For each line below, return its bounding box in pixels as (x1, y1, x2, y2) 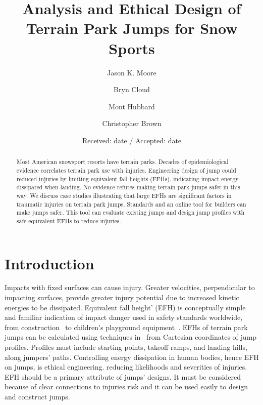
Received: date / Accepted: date (82, 135, 182, 145)
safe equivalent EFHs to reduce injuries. (16, 216, 121, 225)
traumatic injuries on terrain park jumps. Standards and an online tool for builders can (16, 199, 246, 208)
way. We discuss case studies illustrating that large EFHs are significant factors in (16, 191, 232, 199)
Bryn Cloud (114, 84, 150, 95)
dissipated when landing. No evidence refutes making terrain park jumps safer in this (16, 183, 240, 191)
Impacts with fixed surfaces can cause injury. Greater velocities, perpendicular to (5, 282, 255, 293)
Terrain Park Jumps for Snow (26, 18, 238, 38)
